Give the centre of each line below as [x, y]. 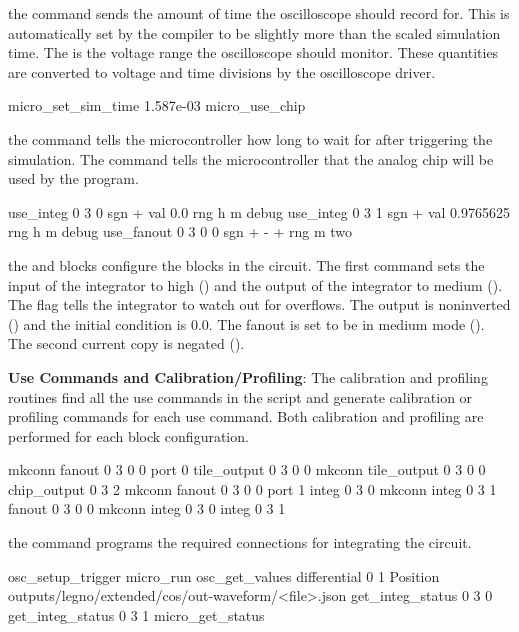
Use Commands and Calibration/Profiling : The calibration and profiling [248, 376]
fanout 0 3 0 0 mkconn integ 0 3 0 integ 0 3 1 [147, 508]
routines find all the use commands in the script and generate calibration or [240, 396]
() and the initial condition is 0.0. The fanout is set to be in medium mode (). [246, 323]
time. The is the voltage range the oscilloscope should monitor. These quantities [253, 52]
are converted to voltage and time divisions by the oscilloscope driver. [222, 71]
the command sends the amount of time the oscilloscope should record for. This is [259, 13]
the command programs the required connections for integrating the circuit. [240, 542]
